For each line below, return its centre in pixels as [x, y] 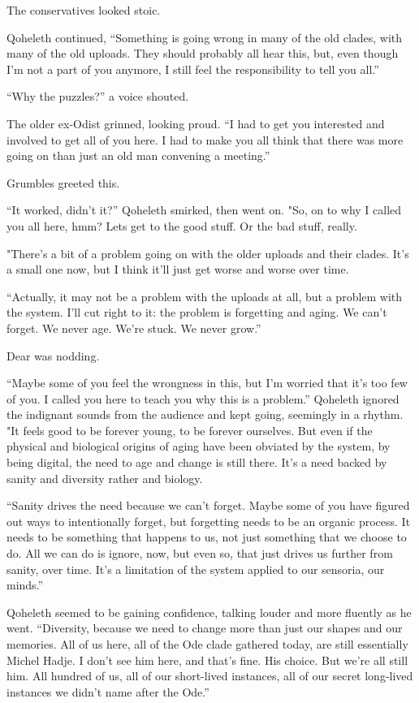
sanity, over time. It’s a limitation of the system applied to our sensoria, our [196, 569]
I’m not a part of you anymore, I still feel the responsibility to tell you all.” [193, 69]
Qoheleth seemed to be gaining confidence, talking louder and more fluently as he [209, 612]
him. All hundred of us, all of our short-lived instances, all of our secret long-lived [210, 676]
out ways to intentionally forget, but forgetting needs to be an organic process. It [209, 521]
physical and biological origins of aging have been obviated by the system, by [199, 446]
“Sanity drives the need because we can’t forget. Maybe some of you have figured [208, 505]
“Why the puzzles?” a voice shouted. [98, 96]
